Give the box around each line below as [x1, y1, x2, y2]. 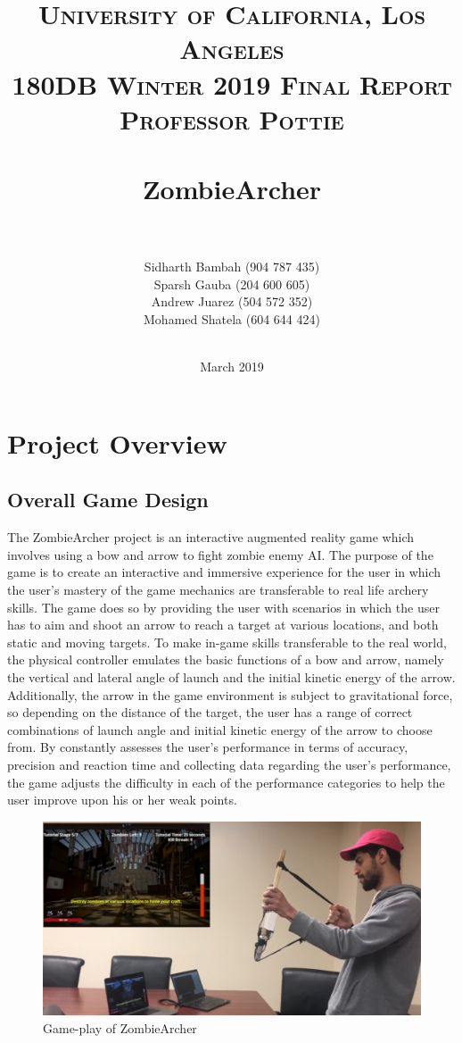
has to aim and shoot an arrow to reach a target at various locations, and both [7, 615, 439, 634]
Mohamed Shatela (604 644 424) [144, 310, 320, 329]
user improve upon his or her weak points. [7, 790, 237, 809]
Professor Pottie [120, 100, 344, 137]
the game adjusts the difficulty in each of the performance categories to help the [7, 772, 445, 791]
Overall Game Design [7, 486, 209, 513]
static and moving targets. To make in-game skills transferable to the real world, [7, 632, 447, 651]
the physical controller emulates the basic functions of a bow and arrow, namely [7, 650, 444, 669]
